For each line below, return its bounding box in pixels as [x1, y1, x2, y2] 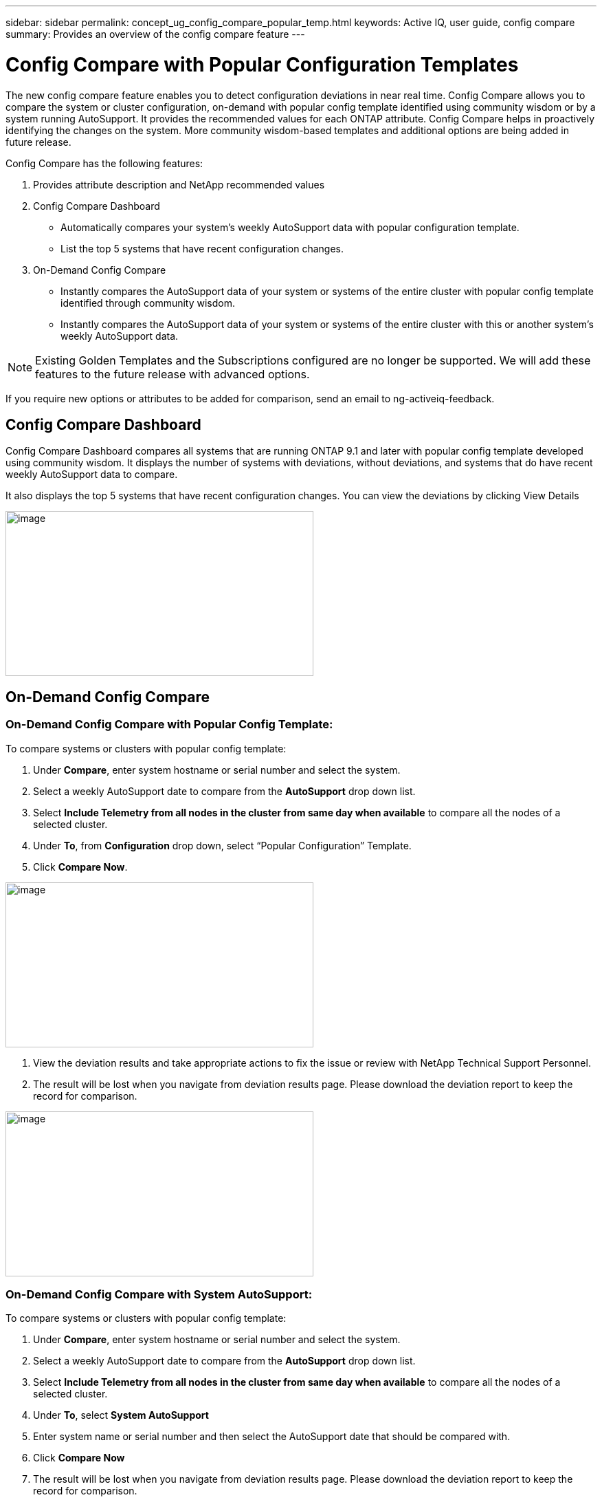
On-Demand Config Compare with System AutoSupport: [5, 1287, 313, 1301]
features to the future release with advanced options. [35, 367, 310, 381]
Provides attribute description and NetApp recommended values [33, 178, 325, 191]
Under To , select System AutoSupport [33, 1409, 209, 1422]
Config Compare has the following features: [5, 157, 203, 169]
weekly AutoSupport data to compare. [5, 468, 178, 481]
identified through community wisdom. [60, 296, 236, 309]
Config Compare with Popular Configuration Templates [5, 52, 519, 76]
